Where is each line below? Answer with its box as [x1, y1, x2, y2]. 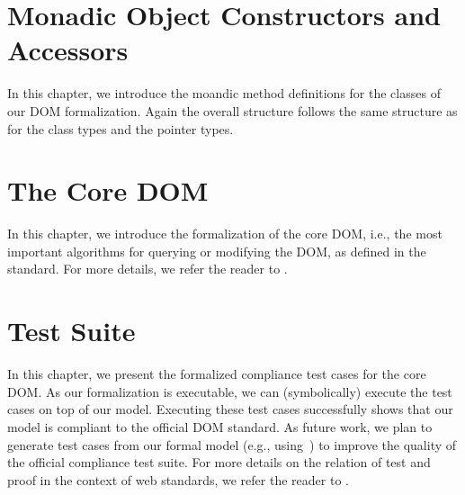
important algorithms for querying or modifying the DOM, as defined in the [7, 241, 426, 260]
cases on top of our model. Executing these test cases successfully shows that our [7, 400, 453, 418]
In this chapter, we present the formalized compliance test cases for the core [7, 364, 426, 383]
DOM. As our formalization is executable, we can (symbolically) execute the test [7, 382, 452, 400]
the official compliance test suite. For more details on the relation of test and [7, 453, 431, 472]
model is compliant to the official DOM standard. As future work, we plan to [7, 417, 433, 436]
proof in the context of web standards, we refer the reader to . [7, 470, 349, 489]
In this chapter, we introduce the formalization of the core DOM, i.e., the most [7, 224, 443, 243]
